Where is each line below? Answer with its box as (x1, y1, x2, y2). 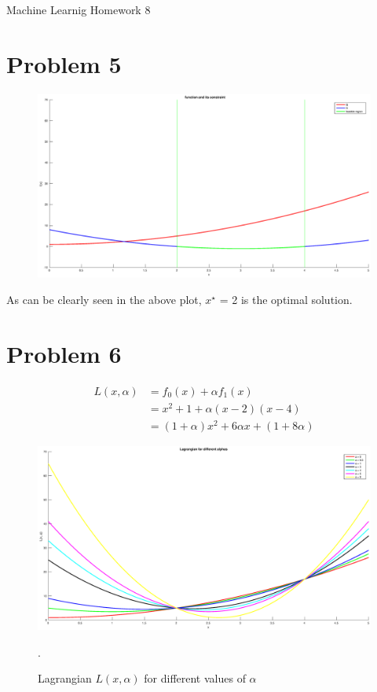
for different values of (144, 670, 246, 687)
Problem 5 (6, 47, 122, 79)
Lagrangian (38, 670, 92, 687)
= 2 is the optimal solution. (219, 291, 353, 307)
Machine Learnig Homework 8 (6, 2, 151, 17)
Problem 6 (6, 337, 122, 369)
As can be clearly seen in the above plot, (6, 291, 202, 307)
